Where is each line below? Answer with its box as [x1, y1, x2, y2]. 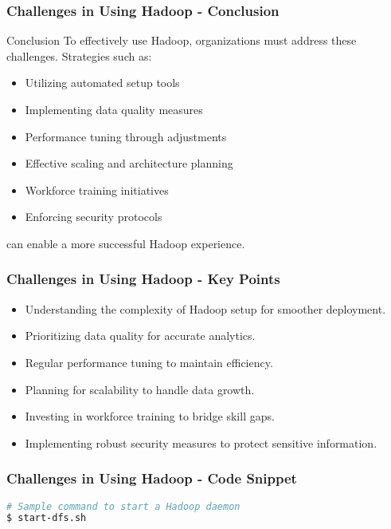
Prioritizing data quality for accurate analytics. [25, 327, 256, 344]
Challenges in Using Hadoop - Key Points [6, 269, 280, 289]
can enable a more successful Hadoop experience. [6, 235, 245, 251]
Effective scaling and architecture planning [25, 155, 233, 172]
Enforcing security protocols [25, 208, 162, 225]
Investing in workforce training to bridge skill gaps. [25, 408, 275, 424]
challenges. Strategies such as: [6, 47, 152, 64]
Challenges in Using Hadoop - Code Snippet [6, 468, 297, 488]
